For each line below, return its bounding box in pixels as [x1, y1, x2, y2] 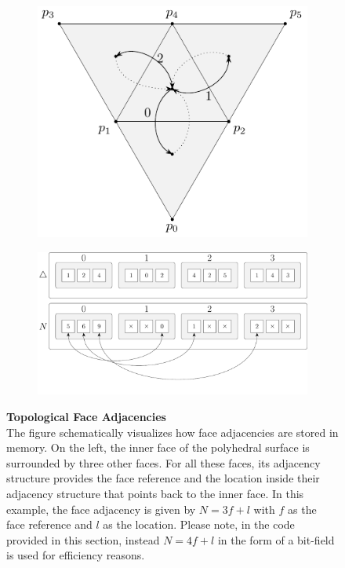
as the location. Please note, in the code [103, 516, 295, 533]
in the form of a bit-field [217, 531, 335, 548]
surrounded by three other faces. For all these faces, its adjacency [6, 454, 321, 471]
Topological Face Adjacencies [6, 408, 166, 424]
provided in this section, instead [6, 531, 160, 548]
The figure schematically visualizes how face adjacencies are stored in [6, 423, 339, 440]
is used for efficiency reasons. [6, 547, 145, 563]
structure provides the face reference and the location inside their [6, 470, 320, 486]
